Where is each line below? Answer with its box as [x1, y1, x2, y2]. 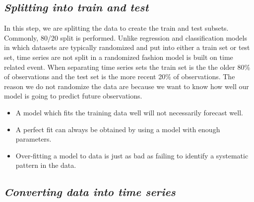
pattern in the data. [15, 160, 76, 170]
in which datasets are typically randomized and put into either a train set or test [4, 42, 250, 52]
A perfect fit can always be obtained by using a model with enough [15, 124, 220, 134]
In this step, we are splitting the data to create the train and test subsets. [4, 23, 229, 33]
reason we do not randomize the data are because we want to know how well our [4, 81, 249, 91]
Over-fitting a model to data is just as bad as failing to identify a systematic [15, 150, 249, 160]
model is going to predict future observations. [4, 91, 142, 101]
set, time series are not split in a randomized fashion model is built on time [4, 51, 233, 62]
